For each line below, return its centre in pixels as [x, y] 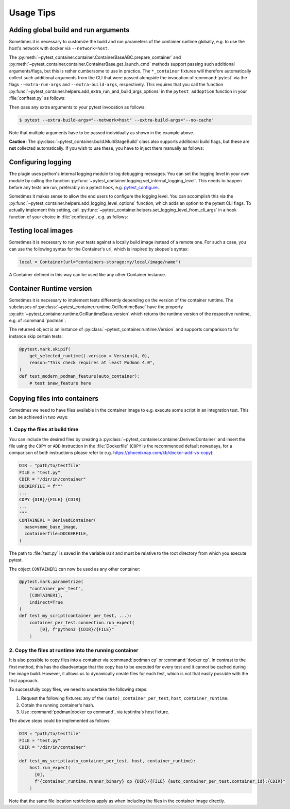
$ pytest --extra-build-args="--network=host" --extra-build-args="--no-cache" [117, 120]
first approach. [24, 680]
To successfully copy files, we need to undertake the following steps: [78, 689]
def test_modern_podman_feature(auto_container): [79, 376]
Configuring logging [40, 162]
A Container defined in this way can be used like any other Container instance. [87, 274]
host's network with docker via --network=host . [59, 48]
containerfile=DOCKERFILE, [57, 534]
